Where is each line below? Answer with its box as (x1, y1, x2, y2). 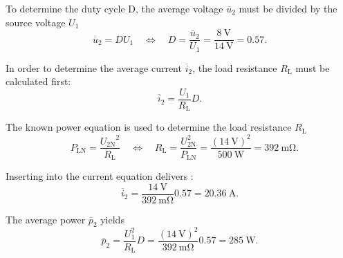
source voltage (6, 15, 66, 29)
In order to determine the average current (6, 60, 182, 75)
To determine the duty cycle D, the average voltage (6, 1, 223, 15)
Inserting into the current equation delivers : (6, 169, 194, 183)
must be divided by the (239, 1, 337, 15)
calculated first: (6, 74, 71, 89)
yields (100, 212, 124, 226)
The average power (6, 212, 86, 226)
